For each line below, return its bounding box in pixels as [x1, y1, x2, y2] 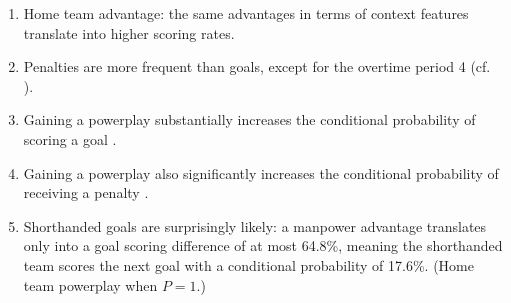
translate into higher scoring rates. [23, 22, 235, 43]
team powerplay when [23, 274, 158, 295]
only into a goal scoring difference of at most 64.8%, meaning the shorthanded [23, 235, 503, 256]
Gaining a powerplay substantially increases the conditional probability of [23, 109, 476, 130]
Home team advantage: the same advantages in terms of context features [23, 3, 469, 23]
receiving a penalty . [23, 182, 149, 203]
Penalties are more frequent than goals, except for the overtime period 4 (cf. [23, 56, 491, 77]
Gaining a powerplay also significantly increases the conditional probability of [23, 162, 499, 183]
